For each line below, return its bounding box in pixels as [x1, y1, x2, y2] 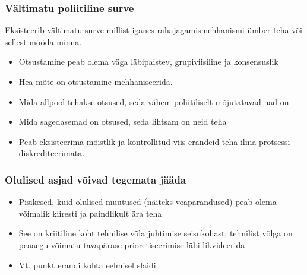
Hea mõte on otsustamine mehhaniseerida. [18, 75, 173, 87]
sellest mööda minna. [5, 35, 82, 48]
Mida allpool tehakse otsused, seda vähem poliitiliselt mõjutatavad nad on [18, 95, 289, 108]
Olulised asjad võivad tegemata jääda [5, 172, 186, 187]
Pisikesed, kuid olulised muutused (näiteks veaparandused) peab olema [18, 195, 277, 208]
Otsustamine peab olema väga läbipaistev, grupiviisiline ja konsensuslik [18, 55, 278, 68]
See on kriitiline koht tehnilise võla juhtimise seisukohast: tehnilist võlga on [18, 227, 293, 239]
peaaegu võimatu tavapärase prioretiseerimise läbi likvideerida [18, 238, 245, 251]
